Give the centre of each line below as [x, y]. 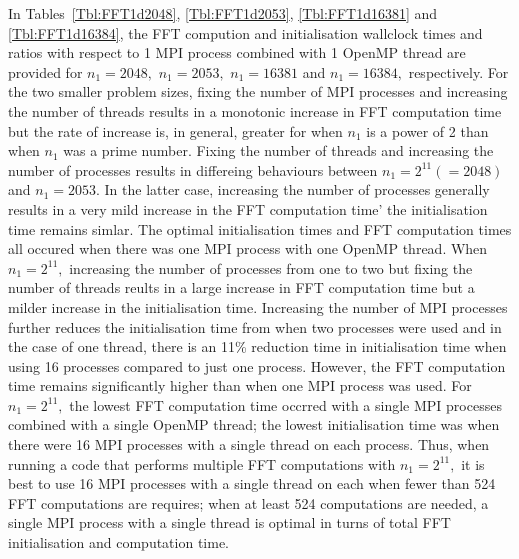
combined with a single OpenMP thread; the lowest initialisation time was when [254, 424]
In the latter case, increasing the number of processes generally [297, 189]
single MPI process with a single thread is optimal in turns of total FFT [229, 522]
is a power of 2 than [427, 130]
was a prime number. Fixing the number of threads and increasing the [278, 150]
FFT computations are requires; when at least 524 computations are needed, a [248, 502]
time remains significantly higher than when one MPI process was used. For [240, 385]
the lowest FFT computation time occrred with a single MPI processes [285, 404]
